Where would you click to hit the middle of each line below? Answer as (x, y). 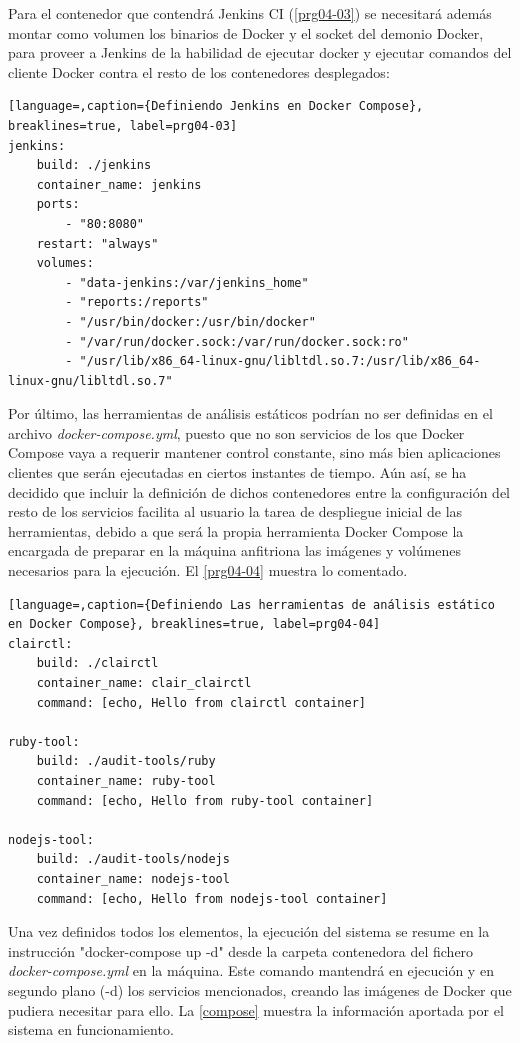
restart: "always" (97, 243)
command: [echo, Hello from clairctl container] (201, 702)
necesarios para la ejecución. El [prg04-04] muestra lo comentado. (208, 570)
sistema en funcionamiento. (91, 1029)
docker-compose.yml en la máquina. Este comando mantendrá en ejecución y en (251, 970)
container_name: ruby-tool (126, 780)
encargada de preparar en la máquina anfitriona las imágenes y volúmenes (235, 550)
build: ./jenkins (94, 165)
